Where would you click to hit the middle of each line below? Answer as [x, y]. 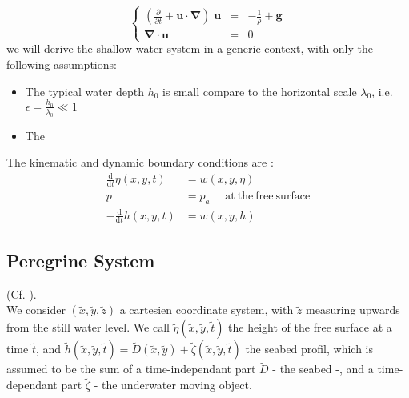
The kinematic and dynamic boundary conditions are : [140, 162]
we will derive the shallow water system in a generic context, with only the [190, 48]
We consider [36, 310]
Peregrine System [81, 260]
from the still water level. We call [88, 327]
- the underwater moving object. [173, 385]
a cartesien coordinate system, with [207, 310]
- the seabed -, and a [323, 369]
